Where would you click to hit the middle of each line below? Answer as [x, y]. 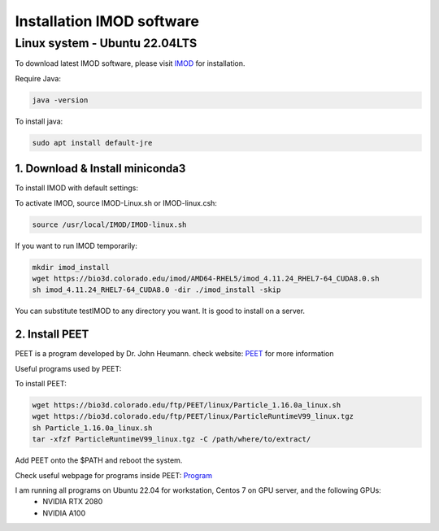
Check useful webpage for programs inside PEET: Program [114, 475]
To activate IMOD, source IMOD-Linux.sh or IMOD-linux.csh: [116, 202]
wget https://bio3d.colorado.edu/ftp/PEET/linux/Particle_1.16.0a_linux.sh [187, 405]
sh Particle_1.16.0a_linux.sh [92, 428]
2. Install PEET [52, 335]
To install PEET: [41, 384]
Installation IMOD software [107, 21]
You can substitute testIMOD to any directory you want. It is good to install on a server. [160, 311]
